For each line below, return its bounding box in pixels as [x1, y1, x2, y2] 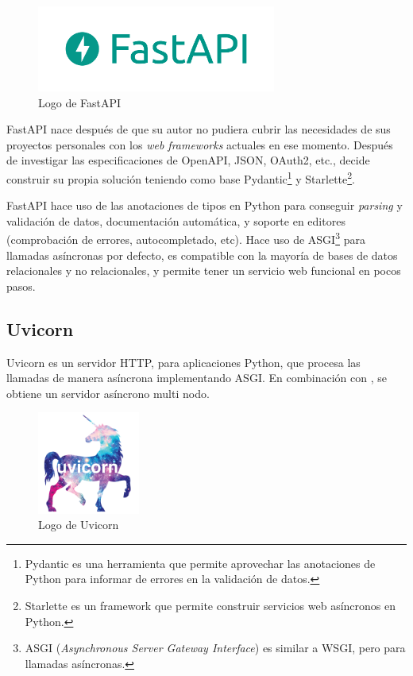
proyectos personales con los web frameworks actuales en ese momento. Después [6, 136, 393, 153]
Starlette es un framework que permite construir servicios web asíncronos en [25, 597, 396, 614]
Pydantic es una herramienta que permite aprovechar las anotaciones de [25, 554, 376, 571]
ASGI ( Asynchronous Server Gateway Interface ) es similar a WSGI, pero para [25, 639, 406, 656]
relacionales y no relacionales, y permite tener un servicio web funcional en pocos [6, 262, 401, 279]
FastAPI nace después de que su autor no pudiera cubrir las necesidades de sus [6, 121, 391, 137]
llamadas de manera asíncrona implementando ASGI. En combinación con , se [6, 369, 387, 386]
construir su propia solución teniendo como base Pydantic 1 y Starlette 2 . [6, 168, 356, 187]
